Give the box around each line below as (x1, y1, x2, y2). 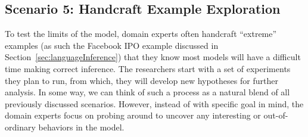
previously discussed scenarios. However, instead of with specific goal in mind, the (5, 97, 304, 110)
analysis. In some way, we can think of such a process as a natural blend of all (5, 86, 290, 98)
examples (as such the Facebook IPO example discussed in (5, 39, 219, 51)
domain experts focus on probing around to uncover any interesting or (5, 109, 261, 122)
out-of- (263, 109, 288, 122)
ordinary (5, 120, 36, 133)
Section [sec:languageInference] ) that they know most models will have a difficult (5, 51, 301, 63)
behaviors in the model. (38, 120, 125, 133)
